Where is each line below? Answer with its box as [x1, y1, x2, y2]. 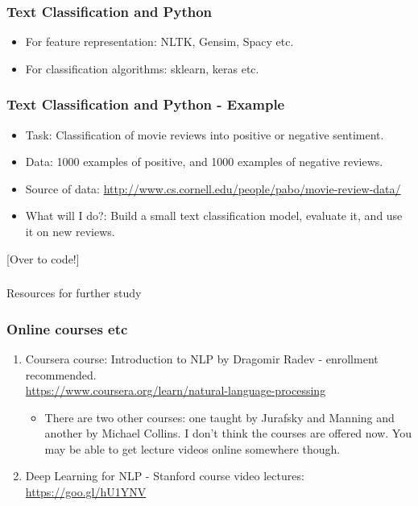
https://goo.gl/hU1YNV [25, 483, 147, 500]
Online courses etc [6, 318, 128, 338]
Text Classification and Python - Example [6, 94, 285, 114]
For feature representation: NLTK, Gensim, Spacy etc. [25, 33, 294, 50]
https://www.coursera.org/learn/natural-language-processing [25, 382, 326, 399]
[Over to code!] [6, 250, 80, 267]
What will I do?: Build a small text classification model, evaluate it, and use [25, 207, 403, 224]
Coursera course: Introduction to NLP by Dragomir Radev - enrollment [25, 350, 379, 367]
